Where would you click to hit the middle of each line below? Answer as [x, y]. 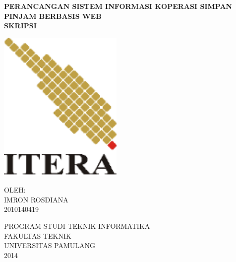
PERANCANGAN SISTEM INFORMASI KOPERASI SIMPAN [118, 6]
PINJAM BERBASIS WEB [53, 16]
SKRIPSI [20, 26]
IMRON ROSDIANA [36, 199]
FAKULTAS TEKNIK [38, 235]
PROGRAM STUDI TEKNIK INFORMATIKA [77, 226]
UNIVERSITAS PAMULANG [50, 245]
